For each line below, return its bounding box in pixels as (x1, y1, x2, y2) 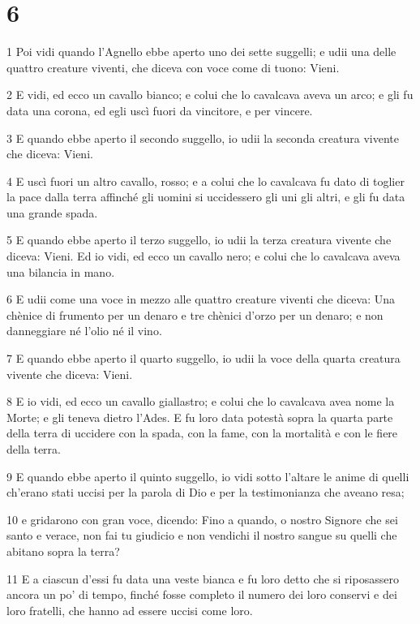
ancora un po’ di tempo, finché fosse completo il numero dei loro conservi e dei (6, 586, 397, 603)
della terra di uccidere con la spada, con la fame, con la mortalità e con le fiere (6, 424, 398, 441)
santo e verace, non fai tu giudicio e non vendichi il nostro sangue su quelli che (6, 527, 397, 544)
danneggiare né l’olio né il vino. (6, 322, 162, 339)
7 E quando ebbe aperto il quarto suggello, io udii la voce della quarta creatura (6, 350, 401, 367)
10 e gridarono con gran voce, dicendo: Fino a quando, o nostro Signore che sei (6, 510, 398, 527)
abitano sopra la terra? (6, 542, 120, 559)
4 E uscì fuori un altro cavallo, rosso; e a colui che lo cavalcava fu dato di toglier (6, 172, 405, 189)
